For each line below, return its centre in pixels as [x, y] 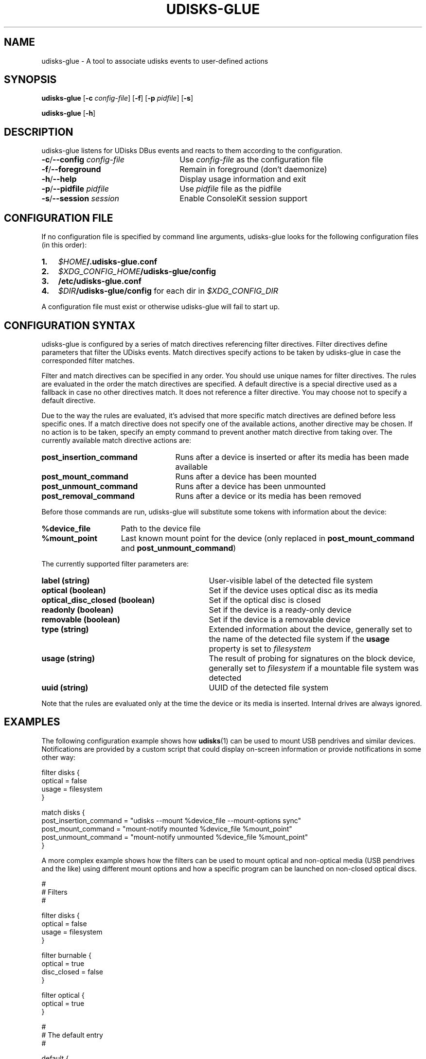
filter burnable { [66, 955]
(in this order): [64, 245]
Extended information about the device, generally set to [311, 629]
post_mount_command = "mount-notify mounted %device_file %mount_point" [167, 829]
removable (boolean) [81, 619]
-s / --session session [80, 199]
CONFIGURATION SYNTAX [70, 325]
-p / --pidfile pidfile [75, 189]
